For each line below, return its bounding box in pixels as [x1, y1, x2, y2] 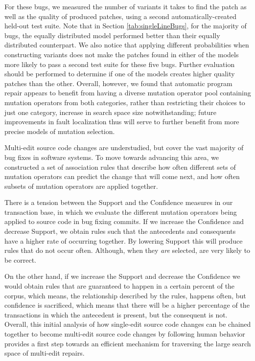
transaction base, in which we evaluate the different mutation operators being [4, 206, 237, 217]
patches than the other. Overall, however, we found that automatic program [4, 78, 232, 88]
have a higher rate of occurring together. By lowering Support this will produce [4, 235, 243, 246]
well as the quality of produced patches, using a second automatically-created [4, 11, 237, 21]
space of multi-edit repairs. [4, 348, 85, 358]
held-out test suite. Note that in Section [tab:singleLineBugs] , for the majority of [4, 21, 247, 31]
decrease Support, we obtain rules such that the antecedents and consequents [4, 226, 236, 236]
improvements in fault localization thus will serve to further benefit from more [4, 116, 239, 127]
